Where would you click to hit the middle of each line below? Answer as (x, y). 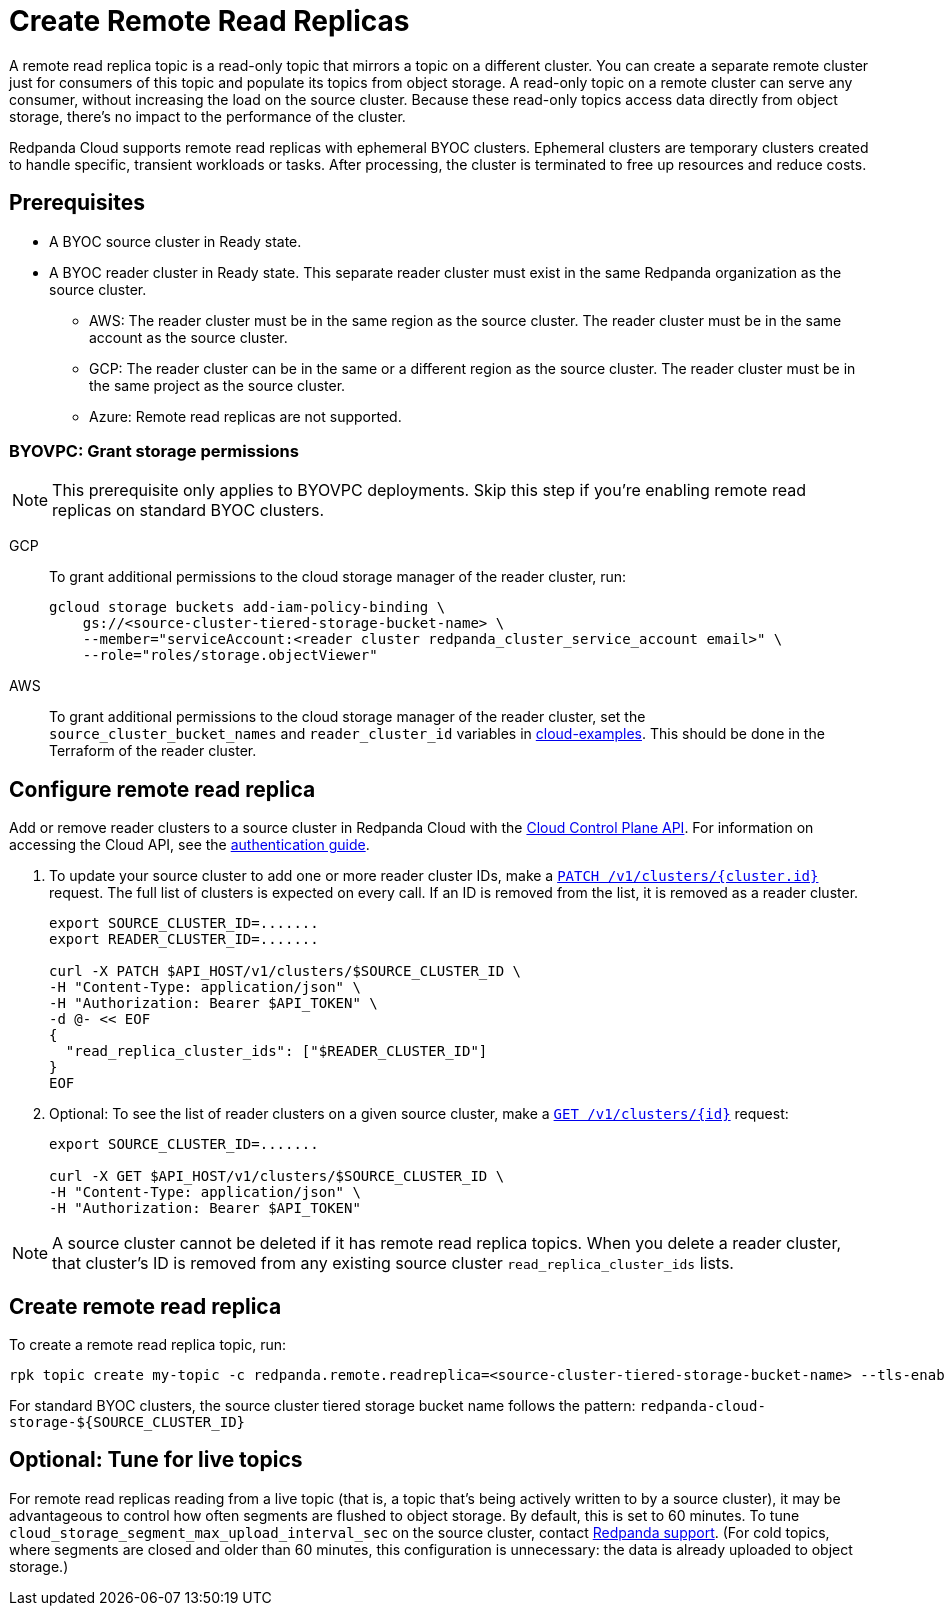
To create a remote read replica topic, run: (148, 1345)
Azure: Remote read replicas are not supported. (245, 416)
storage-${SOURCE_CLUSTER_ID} (127, 1422)
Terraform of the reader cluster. (153, 751)
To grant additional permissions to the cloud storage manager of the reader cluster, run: (338, 577)
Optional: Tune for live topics (156, 1460)
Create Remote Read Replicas (209, 21)
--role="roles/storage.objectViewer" (230, 655)
